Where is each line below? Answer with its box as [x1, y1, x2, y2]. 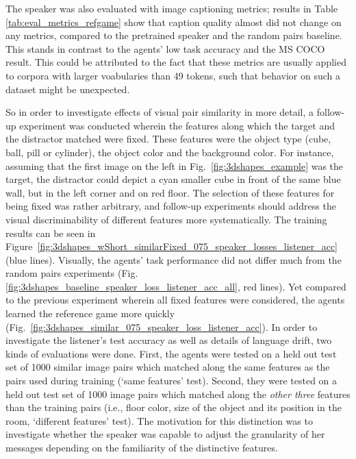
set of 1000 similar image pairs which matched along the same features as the [5, 360, 330, 374]
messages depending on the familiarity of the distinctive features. [5, 441, 278, 454]
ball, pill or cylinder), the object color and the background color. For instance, [5, 145, 334, 159]
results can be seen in [5, 225, 96, 240]
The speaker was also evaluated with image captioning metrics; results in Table [5, 1, 338, 15]
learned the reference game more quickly [5, 306, 175, 321]
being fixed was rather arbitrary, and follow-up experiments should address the [5, 199, 336, 213]
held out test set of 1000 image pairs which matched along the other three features [5, 386, 351, 401]
